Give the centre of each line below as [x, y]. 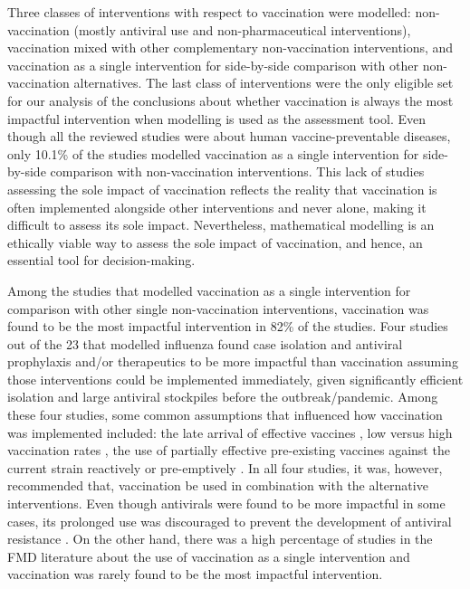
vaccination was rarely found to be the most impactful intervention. [195, 574]
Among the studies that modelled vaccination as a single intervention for [209, 290]
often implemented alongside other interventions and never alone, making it [217, 207]
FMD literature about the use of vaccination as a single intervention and [209, 556]
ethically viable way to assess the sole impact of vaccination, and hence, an [215, 242]
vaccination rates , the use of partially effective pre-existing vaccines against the [229, 450]
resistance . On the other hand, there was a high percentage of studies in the [220, 539]
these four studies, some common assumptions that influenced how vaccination [225, 415]
